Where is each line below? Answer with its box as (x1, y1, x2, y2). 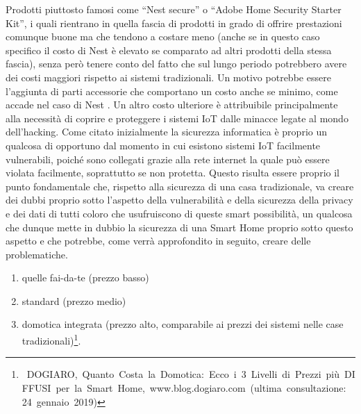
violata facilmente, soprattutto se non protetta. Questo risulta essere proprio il (6, 165, 339, 180)
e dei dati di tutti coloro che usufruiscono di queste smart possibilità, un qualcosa (6, 206, 353, 220)
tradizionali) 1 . (22, 331, 81, 347)
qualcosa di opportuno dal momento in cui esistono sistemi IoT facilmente (6, 138, 321, 152)
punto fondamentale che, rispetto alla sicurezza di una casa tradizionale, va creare (6, 179, 354, 193)
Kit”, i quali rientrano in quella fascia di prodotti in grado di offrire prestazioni (6, 15, 342, 30)
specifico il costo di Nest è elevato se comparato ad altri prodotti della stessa (6, 42, 332, 57)
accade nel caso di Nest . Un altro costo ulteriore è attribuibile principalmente (6, 97, 338, 112)
